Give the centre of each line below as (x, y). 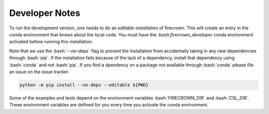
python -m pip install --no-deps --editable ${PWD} (84, 85)
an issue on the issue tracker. (39, 72)
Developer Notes (45, 13)
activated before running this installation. (51, 42)
